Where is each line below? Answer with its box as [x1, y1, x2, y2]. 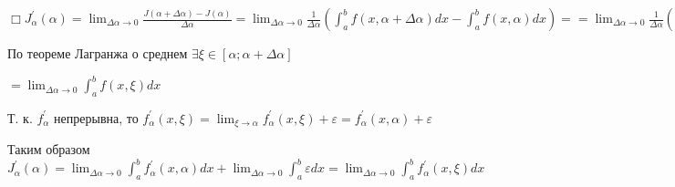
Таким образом [7, 140, 90, 159]
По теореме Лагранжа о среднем [7, 44, 188, 62]
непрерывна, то [54, 108, 139, 127]
